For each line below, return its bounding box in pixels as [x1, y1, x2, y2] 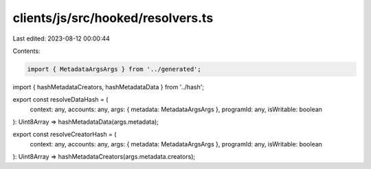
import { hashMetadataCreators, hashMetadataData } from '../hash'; [12, 82, 205, 91]
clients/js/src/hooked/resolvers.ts [12, 10, 214, 25]
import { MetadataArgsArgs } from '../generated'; [27, 65, 202, 73]
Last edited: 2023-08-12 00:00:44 [12, 34, 110, 43]
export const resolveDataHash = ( [12, 95, 109, 104]
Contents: [12, 47, 41, 55]
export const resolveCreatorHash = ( [12, 131, 117, 139]
